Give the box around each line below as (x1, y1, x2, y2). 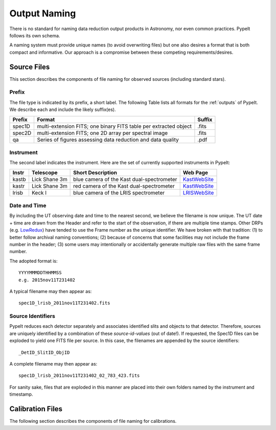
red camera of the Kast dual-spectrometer (73, 182, 175, 189)
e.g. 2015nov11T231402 (18, 277, 76, 283)
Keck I (31, 189, 47, 196)
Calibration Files (9, 404, 63, 414)
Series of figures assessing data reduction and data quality (37, 136, 179, 143)
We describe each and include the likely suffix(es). (9, 106, 116, 112)
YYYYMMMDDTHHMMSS (18, 270, 62, 276)
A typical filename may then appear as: (9, 288, 92, 294)
